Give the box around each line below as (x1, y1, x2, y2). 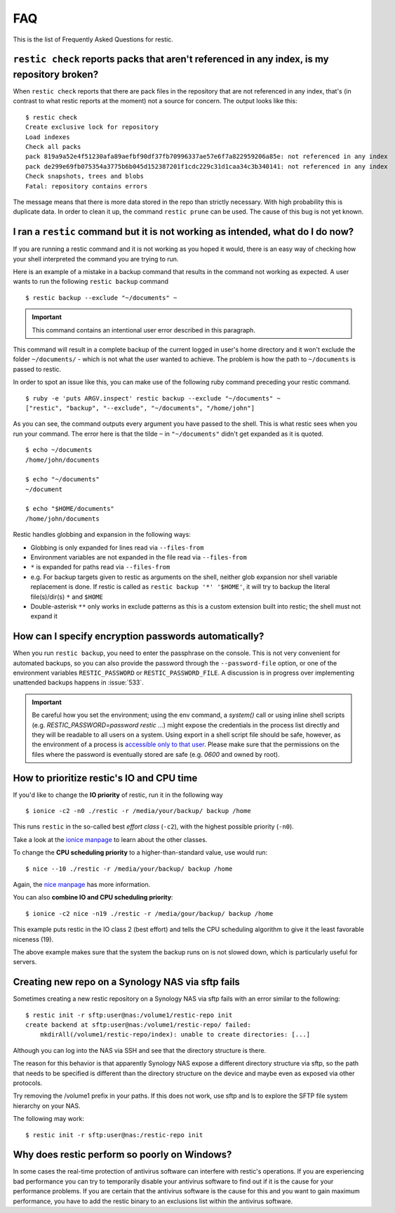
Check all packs (25, 143, 81, 150)
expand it (30, 612, 58, 621)
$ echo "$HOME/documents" (25, 505, 115, 513)
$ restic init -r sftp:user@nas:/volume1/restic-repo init (25, 1011, 233, 1019)
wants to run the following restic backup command (13, 278, 168, 286)
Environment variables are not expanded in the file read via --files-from (30, 553, 247, 562)
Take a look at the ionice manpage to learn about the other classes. (13, 835, 208, 843)
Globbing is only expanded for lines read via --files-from (30, 543, 204, 552)
